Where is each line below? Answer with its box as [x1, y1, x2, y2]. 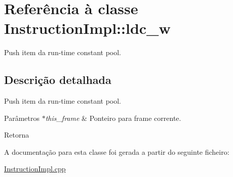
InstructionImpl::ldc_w [4, 18, 171, 38]
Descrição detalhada [4, 72, 111, 87]
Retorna [4, 129, 29, 140]
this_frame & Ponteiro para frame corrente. [45, 112, 181, 123]
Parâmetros [4, 112, 40, 123]
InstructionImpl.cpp [4, 163, 66, 174]
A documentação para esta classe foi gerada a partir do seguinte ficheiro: [4, 146, 229, 157]
